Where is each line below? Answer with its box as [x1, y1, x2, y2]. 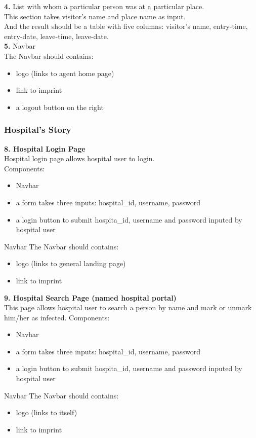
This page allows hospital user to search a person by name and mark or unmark [4, 302, 252, 313]
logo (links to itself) [16, 407, 77, 418]
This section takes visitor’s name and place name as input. [4, 11, 186, 21]
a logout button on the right [16, 101, 104, 112]
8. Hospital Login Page [4, 143, 86, 154]
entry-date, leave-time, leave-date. [4, 30, 109, 41]
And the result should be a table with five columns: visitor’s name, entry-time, [4, 21, 248, 31]
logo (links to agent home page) [16, 67, 114, 78]
